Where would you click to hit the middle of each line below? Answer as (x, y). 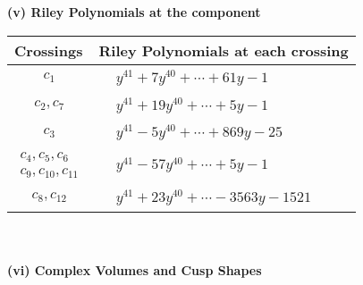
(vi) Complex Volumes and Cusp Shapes (135, 270)
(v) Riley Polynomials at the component (134, 12)
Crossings (49, 50)
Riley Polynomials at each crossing (224, 50)
